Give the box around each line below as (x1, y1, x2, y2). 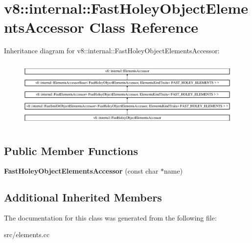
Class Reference (89, 17, 199, 37)
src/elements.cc (4, 229, 50, 239)
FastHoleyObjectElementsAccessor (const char (4, 166, 159, 176)
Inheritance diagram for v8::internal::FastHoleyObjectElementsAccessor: (4, 45, 220, 56)
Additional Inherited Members (4, 190, 162, 205)
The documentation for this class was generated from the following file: (4, 213, 217, 223)
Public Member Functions (4, 143, 138, 158)
